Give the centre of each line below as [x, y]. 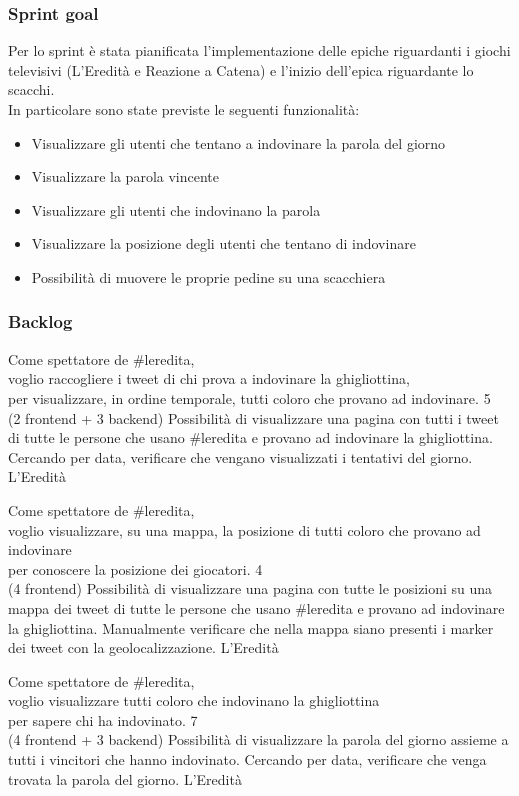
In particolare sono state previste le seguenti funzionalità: [184, 109]
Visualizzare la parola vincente [125, 176]
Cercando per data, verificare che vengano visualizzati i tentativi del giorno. [240, 456]
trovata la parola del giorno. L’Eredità [125, 778]
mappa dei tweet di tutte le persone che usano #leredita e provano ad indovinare [256, 607]
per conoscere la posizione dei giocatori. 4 [135, 568]
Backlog [40, 321]
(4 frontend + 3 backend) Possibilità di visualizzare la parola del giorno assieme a [258, 739]
